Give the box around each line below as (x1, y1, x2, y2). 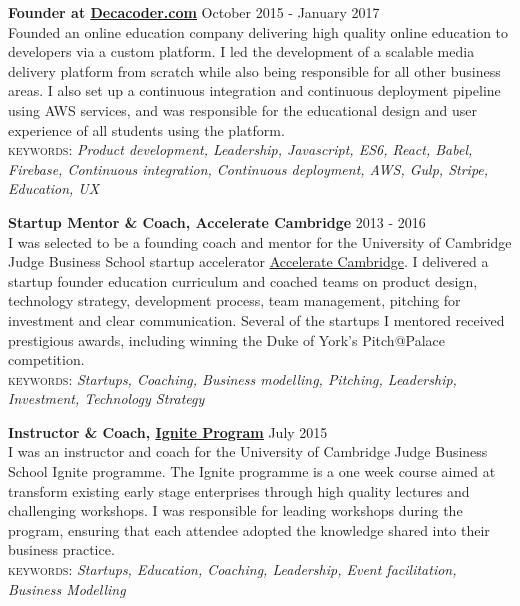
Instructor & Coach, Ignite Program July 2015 (8, 421, 328, 442)
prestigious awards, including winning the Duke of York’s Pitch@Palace (8, 329, 445, 350)
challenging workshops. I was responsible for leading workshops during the (8, 500, 463, 521)
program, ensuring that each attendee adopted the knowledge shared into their (8, 519, 490, 540)
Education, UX (8, 178, 100, 199)
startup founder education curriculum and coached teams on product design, (8, 270, 478, 291)
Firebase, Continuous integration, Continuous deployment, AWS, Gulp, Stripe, (8, 158, 489, 179)
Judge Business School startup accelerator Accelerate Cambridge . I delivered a (8, 251, 489, 272)
